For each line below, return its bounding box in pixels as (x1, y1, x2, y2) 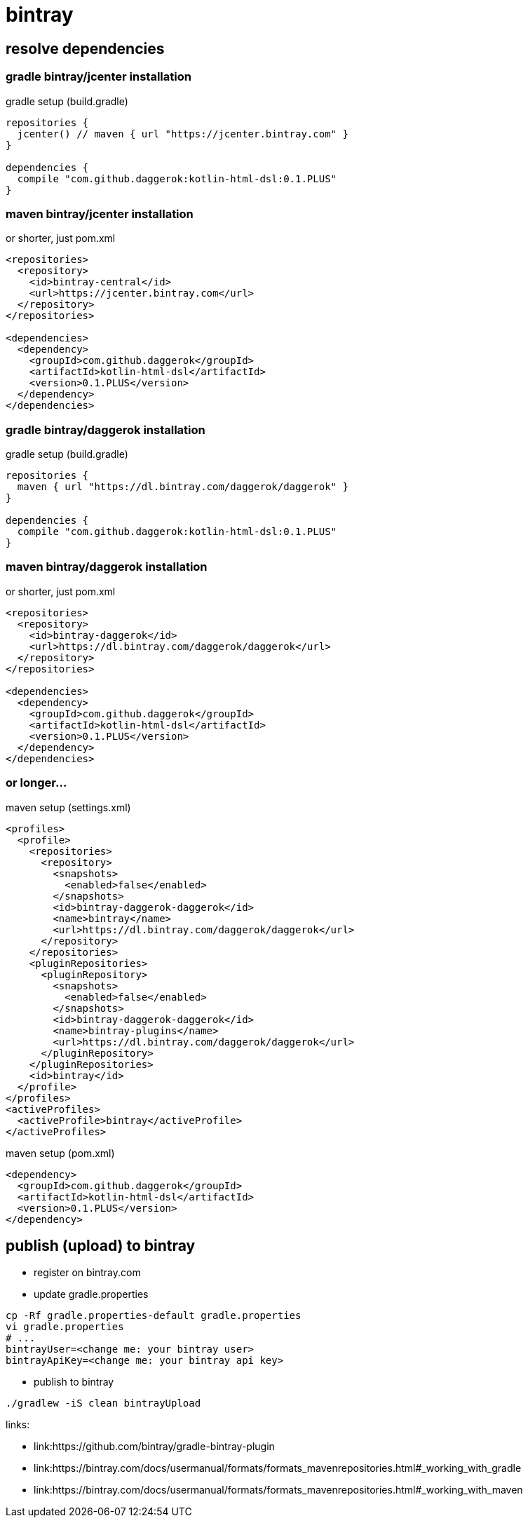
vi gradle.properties (6, 1321, 124, 1333)
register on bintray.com (34, 1266, 141, 1279)
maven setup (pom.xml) (6, 1146, 115, 1159)
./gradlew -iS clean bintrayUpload (6, 1397, 201, 1409)
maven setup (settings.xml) (6, 801, 131, 813)
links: (6, 1419, 30, 1431)
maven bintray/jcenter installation (6, 206, 194, 221)
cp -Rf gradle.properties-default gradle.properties (6, 1310, 302, 1322)
